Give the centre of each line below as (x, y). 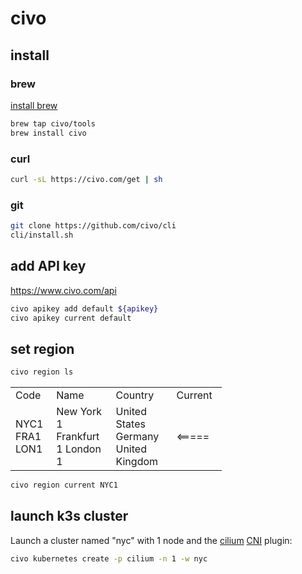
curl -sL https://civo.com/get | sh (86, 179)
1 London (79, 449)
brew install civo (48, 133)
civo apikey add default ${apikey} (84, 308)
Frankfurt (78, 437)
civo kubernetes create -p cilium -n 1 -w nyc (109, 558)
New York (79, 412)
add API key (48, 266)
